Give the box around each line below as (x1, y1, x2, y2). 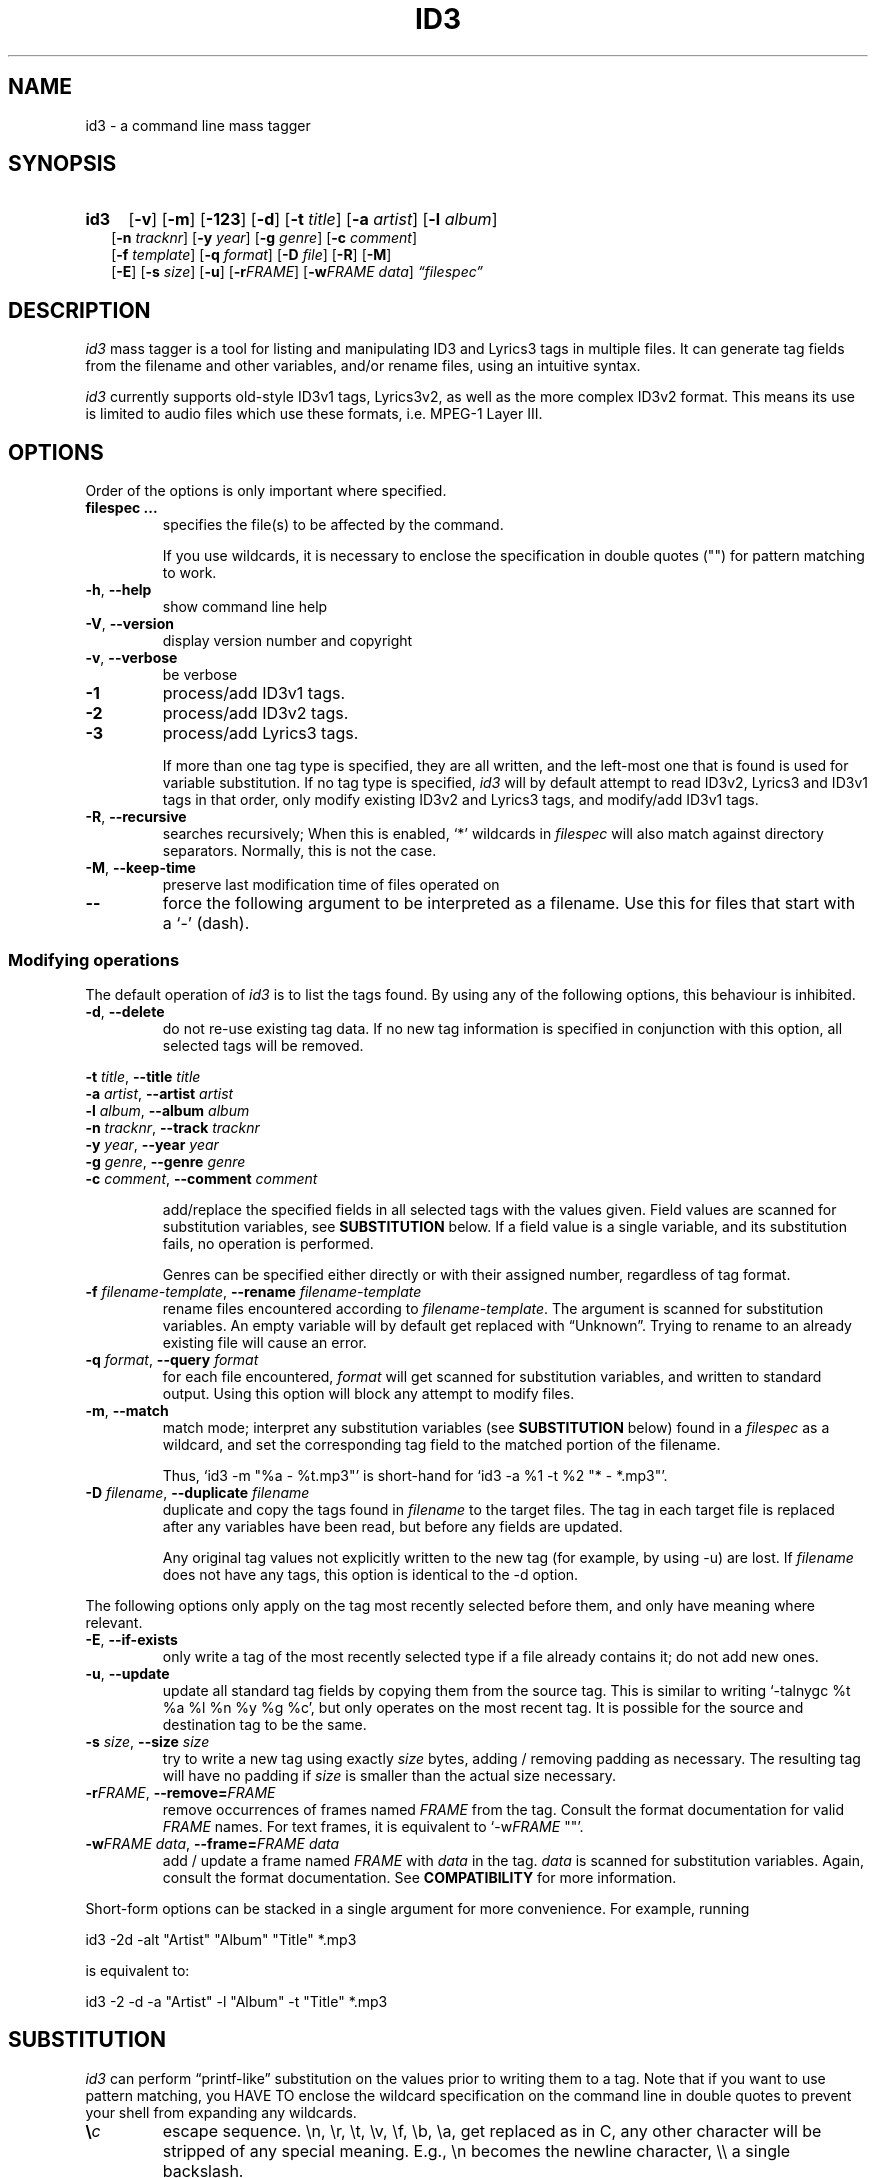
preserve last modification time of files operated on (162, 876, 500, 894)
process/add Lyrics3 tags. (162, 723, 359, 744)
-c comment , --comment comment (85, 1169, 318, 1187)
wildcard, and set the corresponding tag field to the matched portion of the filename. (162, 1435, 721, 1453)
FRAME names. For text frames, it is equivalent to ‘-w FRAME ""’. (162, 1817, 584, 1835)
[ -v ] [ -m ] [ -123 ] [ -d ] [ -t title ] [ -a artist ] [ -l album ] (128, 209, 498, 230)
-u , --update (85, 1664, 170, 1682)
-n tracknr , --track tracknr (85, 1118, 260, 1136)
